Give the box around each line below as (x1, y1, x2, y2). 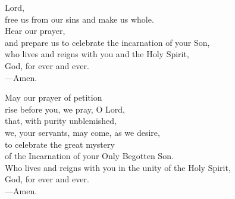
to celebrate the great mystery (5, 138, 115, 150)
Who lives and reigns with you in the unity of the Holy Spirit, (5, 161, 231, 173)
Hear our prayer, (5, 24, 65, 37)
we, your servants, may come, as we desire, (5, 126, 160, 138)
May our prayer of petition (5, 91, 102, 104)
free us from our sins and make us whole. (5, 13, 154, 25)
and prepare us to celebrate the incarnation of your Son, (5, 36, 210, 48)
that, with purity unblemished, (5, 114, 117, 127)
